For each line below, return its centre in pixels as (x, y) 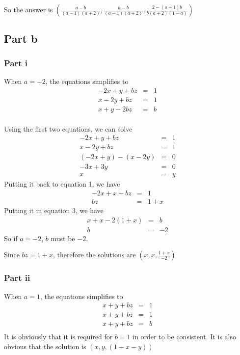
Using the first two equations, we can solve (68, 128)
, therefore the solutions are (94, 255)
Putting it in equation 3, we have (54, 210)
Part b (21, 39)
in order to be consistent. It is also (185, 337)
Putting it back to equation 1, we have (62, 184)
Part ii (17, 278)
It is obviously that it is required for (58, 337)
